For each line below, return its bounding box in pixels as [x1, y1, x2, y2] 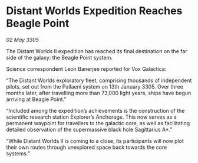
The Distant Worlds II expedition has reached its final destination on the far [6, 47, 187, 54]
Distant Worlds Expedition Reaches [6, 4, 183, 18]
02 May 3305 [6, 36, 39, 43]
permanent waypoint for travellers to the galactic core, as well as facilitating [6, 119, 190, 126]
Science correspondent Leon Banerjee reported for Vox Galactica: [6, 65, 167, 72]
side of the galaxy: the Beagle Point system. [6, 54, 113, 61]
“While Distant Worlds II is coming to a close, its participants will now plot [6, 137, 184, 144]
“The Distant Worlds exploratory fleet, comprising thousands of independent [6, 77, 192, 84]
